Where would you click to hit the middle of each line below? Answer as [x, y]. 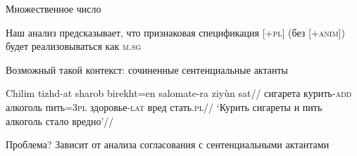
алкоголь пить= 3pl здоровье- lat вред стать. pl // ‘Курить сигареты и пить [164, 106]
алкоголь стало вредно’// [60, 121]
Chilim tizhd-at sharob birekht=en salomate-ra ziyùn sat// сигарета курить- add [179, 93]
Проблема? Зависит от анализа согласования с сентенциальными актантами [168, 144]
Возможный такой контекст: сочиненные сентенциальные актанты [147, 69]
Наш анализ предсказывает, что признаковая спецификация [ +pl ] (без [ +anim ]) [175, 32]
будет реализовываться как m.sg [74, 46]
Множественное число [54, 8]
